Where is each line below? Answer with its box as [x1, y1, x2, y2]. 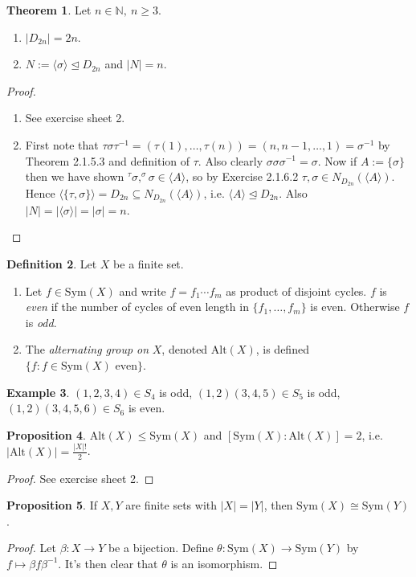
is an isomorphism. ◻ [170, 554, 278, 571]
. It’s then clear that [58, 554, 158, 571]
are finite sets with [125, 497, 218, 514]
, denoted [161, 341, 208, 358]
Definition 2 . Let [6, 256, 97, 272]
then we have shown [25, 168, 124, 185]
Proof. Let [6, 539, 56, 556]
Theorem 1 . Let [6, 2, 92, 18]
